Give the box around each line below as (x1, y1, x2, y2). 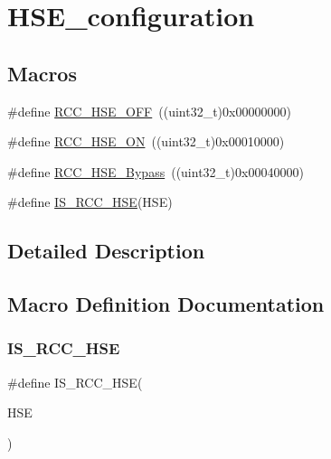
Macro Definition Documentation (7, 290, 325, 318)
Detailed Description (7, 237, 205, 265)
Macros (7, 59, 77, 87)
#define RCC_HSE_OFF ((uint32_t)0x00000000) (7, 101, 291, 120)
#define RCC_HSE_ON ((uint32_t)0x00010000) (7, 132, 285, 151)
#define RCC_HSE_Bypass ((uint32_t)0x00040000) (7, 162, 304, 181)
